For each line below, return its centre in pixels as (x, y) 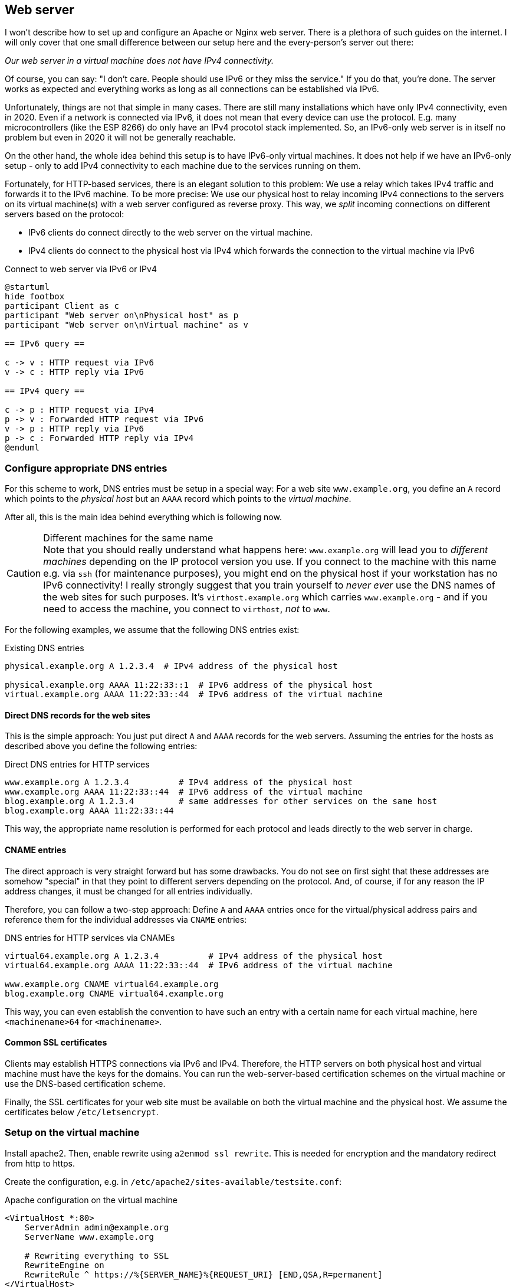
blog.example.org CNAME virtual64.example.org (114, 993)
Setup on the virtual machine (72, 1133)
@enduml (22, 448)
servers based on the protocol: (65, 214)
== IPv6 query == (45, 344)
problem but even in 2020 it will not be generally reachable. (120, 138)
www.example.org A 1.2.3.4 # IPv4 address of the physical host (179, 783)
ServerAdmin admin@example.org (97, 1227)
